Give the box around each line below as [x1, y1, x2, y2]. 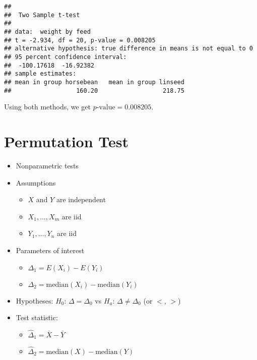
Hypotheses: [16, 295, 53, 306]
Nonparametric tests [16, 160, 79, 170]
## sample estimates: [4, 70, 77, 78]
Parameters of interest [16, 245, 85, 255]
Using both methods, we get [4, 101, 91, 112]
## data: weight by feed [4, 28, 91, 35]
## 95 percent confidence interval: [4, 53, 127, 61]
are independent [56, 194, 106, 205]
